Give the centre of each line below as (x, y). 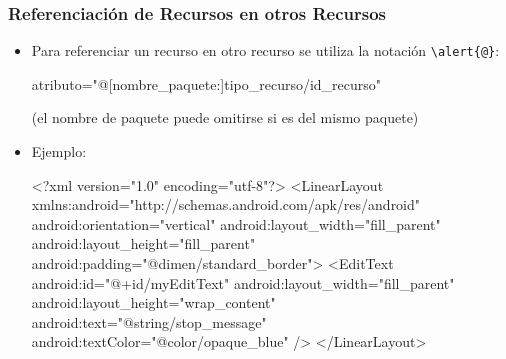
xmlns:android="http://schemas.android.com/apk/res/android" (226, 204)
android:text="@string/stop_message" (149, 321)
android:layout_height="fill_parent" (143, 243)
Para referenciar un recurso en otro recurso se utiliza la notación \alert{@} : (265, 50)
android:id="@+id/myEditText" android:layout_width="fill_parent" (243, 282)
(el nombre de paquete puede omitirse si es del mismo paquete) (225, 117)
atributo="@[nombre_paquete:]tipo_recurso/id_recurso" (206, 83)
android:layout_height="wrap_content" (153, 302)
